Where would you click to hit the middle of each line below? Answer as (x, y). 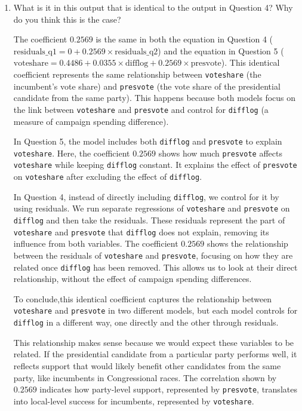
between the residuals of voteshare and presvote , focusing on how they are (153, 255)
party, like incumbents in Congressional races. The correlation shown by (145, 377)
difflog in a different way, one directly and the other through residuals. (146, 322)
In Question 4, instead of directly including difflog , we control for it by (146, 196)
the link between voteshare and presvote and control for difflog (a (141, 109)
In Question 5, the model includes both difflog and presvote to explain (148, 141)
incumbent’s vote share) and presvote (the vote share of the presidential (147, 86)
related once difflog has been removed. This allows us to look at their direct (155, 267)
